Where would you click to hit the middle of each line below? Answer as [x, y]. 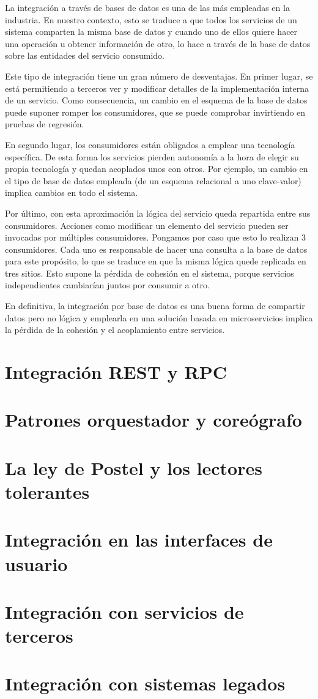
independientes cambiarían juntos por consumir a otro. [107, 285]
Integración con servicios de [124, 611]
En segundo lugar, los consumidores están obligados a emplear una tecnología [150, 144]
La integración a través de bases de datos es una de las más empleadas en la [147, 7]
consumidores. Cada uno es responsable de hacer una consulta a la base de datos [156, 249]
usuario [36, 563]
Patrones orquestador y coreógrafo [153, 420]
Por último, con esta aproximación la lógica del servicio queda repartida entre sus [158, 213]
